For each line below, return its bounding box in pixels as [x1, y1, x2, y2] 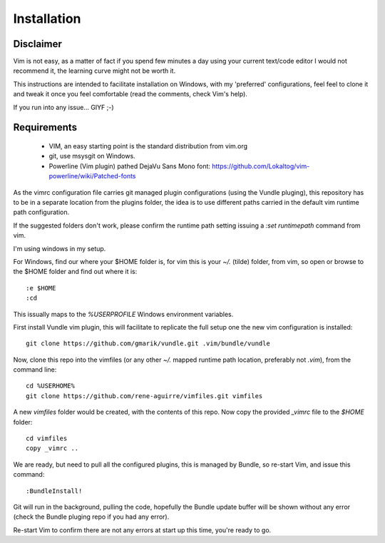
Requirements [13, 121, 78, 133]
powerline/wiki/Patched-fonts [48, 172, 136, 181]
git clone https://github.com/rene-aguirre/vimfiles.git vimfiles [26, 392, 263, 400]
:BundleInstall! [26, 487, 83, 495]
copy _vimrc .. [26, 445, 79, 452]
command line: [13, 365, 57, 374]
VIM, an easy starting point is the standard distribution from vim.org [48, 142, 248, 151]
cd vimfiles [26, 435, 68, 442]
